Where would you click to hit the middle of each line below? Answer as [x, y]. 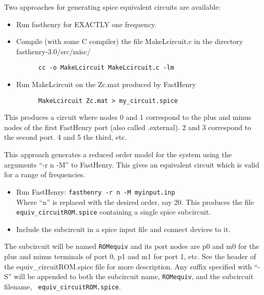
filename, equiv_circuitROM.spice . [63, 286]
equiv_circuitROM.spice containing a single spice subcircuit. [114, 212]
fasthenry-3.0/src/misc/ [53, 51]
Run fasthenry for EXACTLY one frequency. [86, 24]
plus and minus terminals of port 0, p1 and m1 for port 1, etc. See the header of [130, 256]
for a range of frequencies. [45, 174]
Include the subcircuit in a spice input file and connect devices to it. [123, 229]
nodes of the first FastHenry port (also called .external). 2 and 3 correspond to [128, 127]
